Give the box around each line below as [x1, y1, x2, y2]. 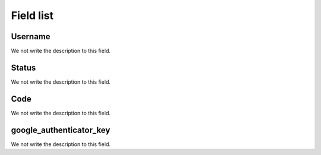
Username [11, 31, 51, 42]
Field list [11, 9, 53, 22]
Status [11, 62, 36, 72]
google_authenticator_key [11, 125, 111, 135]
